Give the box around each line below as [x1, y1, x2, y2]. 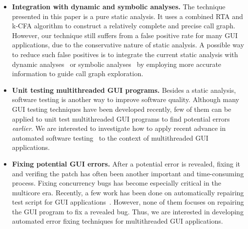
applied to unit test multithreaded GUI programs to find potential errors [12, 113, 230, 124]
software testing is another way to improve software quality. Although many [12, 94, 239, 104]
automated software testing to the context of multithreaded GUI [12, 132, 208, 143]
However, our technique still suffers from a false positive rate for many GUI [12, 30, 238, 40]
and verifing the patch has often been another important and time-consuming [12, 168, 244, 178]
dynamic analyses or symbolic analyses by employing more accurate [12, 59, 222, 69]
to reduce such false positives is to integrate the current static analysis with [12, 49, 238, 59]
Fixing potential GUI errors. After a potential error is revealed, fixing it [12, 158, 241, 168]
